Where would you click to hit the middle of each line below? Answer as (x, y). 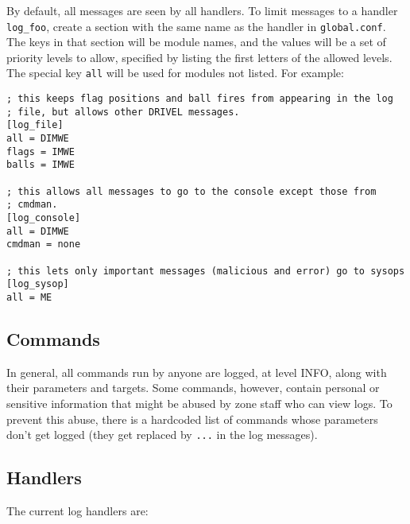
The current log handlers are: (77, 511)
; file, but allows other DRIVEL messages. (123, 112)
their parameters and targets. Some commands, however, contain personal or (193, 388)
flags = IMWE (41, 151)
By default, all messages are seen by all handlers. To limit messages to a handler (202, 10)
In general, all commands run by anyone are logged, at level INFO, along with (197, 372)
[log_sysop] (38, 284)
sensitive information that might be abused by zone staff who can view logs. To (199, 403)
